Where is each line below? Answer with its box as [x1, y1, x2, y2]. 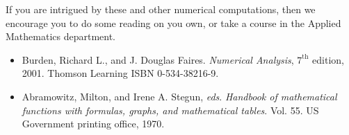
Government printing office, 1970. [22, 116, 165, 131]
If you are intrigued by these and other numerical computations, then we [6, 2, 316, 16]
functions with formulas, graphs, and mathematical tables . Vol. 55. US [22, 102, 319, 117]
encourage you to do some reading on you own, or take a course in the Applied [6, 15, 341, 30]
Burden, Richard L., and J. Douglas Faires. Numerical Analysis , [22, 52, 294, 66]
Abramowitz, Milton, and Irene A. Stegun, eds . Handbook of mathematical [22, 89, 337, 103]
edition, [312, 52, 344, 66]
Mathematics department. [6, 29, 116, 44]
